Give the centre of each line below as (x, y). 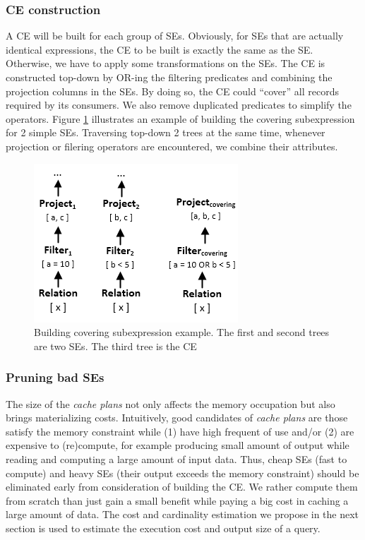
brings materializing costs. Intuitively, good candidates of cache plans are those (177, 418)
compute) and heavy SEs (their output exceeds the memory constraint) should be (182, 473)
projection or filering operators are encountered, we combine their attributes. (172, 146)
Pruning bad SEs (55, 377)
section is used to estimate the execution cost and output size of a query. (163, 528)
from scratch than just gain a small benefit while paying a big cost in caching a (177, 500)
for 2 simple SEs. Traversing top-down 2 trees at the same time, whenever (166, 132)
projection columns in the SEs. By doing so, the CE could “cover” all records (172, 91)
